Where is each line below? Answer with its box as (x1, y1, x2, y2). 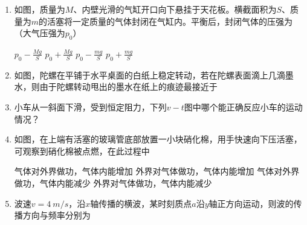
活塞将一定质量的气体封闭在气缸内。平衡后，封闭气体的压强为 (47, 14, 293, 27)
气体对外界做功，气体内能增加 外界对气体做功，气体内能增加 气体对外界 (14, 165, 300, 177)
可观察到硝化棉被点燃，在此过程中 (14, 144, 150, 157)
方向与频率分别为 (22, 209, 91, 221)
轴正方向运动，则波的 (208, 197, 294, 209)
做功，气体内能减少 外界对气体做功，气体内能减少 (14, 176, 212, 189)
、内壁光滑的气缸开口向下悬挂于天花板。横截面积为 (73, 3, 277, 15)
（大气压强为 (14, 27, 65, 39)
